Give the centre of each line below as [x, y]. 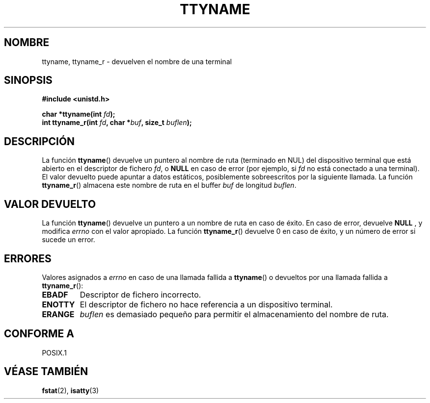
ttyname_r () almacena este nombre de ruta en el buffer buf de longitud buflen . [169, 185]
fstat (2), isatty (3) [70, 390]
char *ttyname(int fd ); [79, 114]
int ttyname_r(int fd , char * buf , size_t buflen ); [117, 123]
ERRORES [28, 258]
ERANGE [58, 314]
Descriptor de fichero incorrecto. [140, 294]
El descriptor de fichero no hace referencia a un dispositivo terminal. [206, 304]
